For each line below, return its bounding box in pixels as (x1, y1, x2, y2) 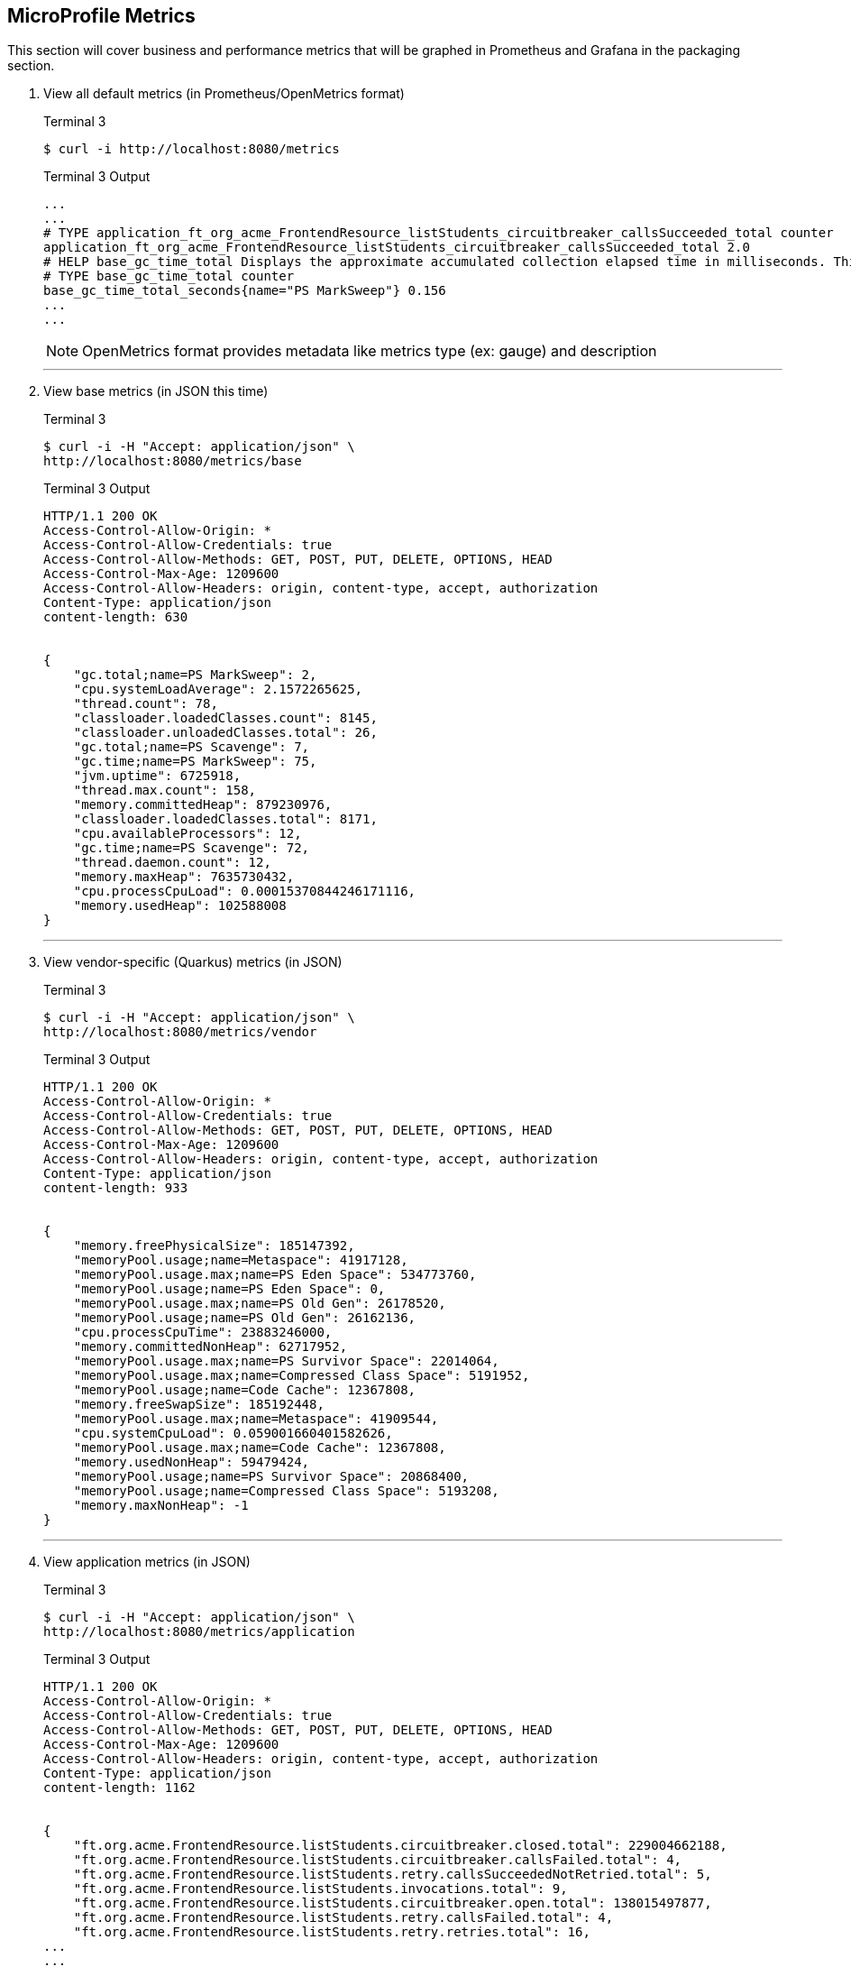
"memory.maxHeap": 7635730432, (73, 869, 295, 885)
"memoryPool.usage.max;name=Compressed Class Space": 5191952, (73, 1368, 530, 1383)
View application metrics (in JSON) (43, 1554, 251, 1570)
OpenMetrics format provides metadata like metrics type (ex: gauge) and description (82, 342, 657, 361)
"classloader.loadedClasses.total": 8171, (73, 812, 378, 827)
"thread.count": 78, (73, 696, 218, 712)
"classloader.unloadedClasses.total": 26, (73, 725, 378, 740)
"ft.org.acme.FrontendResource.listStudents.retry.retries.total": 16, (73, 1925, 590, 1940)
